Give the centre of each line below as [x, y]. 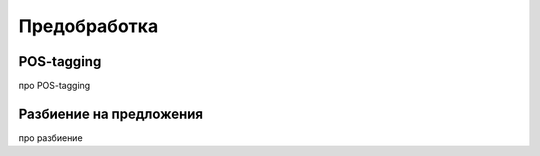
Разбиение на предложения [111, 113]
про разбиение [51, 137]
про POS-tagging [54, 86]
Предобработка [88, 26]
